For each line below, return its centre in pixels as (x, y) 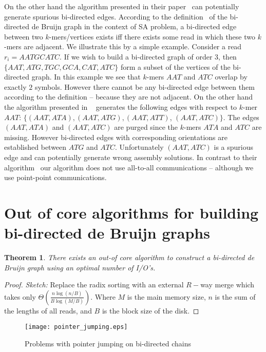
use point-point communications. (55, 177)
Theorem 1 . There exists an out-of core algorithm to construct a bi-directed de (129, 257)
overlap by (231, 77)
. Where (103, 296)
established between (35, 147)
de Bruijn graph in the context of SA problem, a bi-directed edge (134, 26)
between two (24, 36)
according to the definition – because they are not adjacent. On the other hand (128, 97)
